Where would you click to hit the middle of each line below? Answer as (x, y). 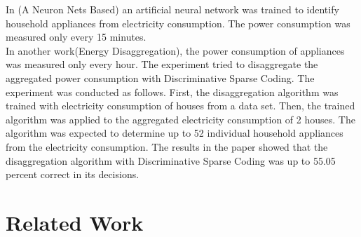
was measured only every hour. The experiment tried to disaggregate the (162, 64)
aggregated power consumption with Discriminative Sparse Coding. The (160, 77)
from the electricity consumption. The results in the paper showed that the (167, 146)
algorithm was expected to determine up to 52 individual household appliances (175, 133)
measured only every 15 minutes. (76, 37)
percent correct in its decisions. (73, 174)
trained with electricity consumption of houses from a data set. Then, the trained (180, 106)
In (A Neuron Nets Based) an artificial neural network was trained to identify (172, 9)
